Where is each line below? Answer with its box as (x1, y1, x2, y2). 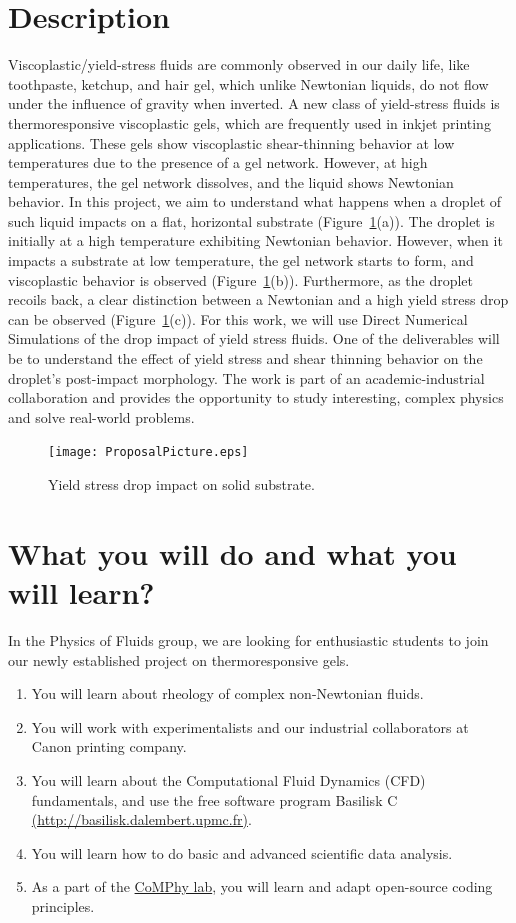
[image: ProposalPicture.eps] (48, 445, 249, 460)
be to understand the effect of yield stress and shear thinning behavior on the (8, 348, 483, 369)
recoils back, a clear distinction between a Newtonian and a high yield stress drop (8, 289, 509, 310)
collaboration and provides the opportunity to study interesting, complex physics (8, 387, 504, 408)
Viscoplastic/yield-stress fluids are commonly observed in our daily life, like (8, 54, 470, 75)
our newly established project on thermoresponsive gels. (8, 649, 350, 670)
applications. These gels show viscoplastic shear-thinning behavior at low (8, 132, 455, 153)
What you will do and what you (8, 532, 457, 573)
